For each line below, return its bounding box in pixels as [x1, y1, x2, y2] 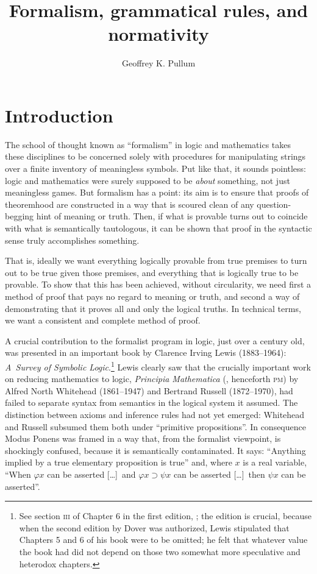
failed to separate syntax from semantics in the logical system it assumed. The [5, 396, 298, 409]
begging [5, 210, 34, 222]
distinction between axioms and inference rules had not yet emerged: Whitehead [5, 408, 305, 420]
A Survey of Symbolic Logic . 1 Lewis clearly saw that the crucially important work [5, 358, 311, 373]
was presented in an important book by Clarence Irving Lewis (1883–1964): [5, 346, 287, 359]
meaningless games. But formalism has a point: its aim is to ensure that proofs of [5, 186, 309, 199]
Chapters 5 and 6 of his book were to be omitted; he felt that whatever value [19, 533, 308, 546]
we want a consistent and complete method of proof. [5, 314, 201, 327]
